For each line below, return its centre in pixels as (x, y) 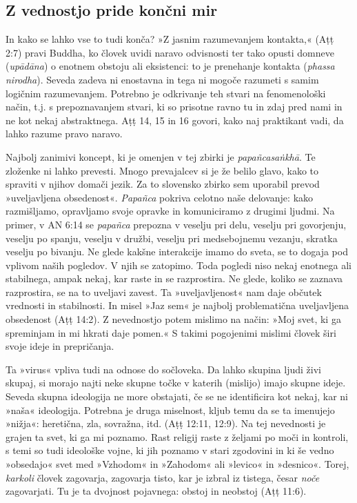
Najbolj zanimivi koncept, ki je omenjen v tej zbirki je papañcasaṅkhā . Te (161, 156)
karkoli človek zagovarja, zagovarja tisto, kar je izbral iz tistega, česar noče (163, 477)
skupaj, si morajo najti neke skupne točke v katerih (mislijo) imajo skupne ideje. (176, 383)
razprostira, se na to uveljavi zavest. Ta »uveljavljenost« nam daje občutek (164, 292)
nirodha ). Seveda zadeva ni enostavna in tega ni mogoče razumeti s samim (162, 79)
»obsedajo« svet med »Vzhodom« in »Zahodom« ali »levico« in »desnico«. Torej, (177, 464)
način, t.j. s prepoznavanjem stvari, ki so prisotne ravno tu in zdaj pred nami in (174, 107)
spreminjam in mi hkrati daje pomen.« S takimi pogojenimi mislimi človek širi (171, 332)
